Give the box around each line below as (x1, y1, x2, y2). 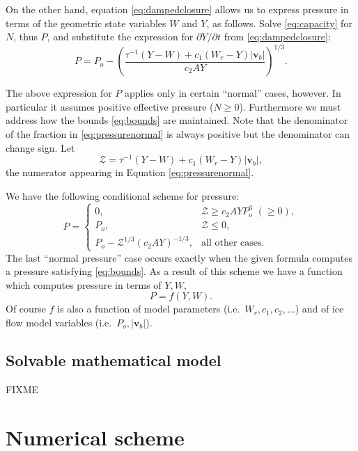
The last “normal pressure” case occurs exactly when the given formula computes (6, 250, 352, 264)
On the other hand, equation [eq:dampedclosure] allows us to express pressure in (6, 2, 349, 16)
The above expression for (6, 86, 112, 100)
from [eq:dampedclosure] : (224, 29, 331, 44)
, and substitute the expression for (47, 29, 194, 44)
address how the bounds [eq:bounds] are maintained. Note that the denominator (6, 113, 348, 127)
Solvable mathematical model (6, 349, 221, 370)
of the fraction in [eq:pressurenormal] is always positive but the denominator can (6, 127, 350, 141)
